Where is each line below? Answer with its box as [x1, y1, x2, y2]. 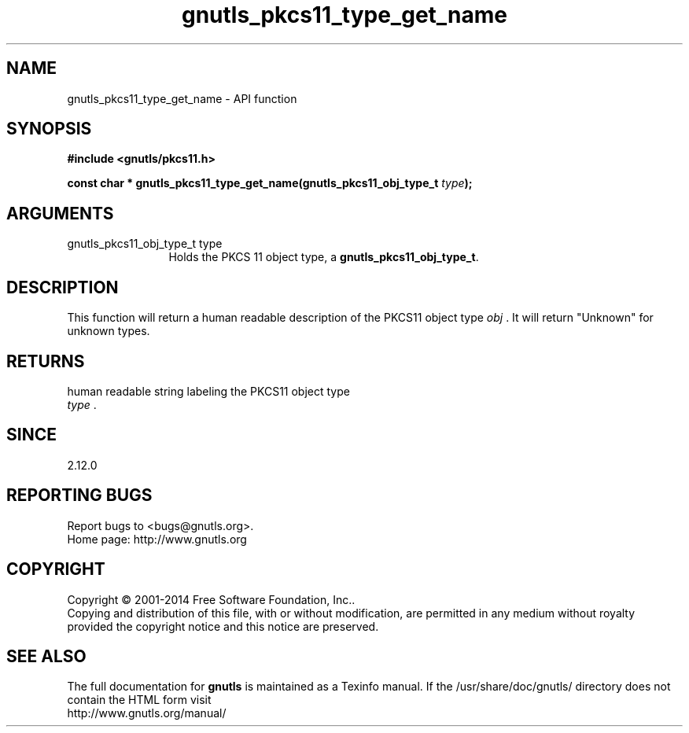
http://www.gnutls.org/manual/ [67, 706, 227, 720]
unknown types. [67, 324, 150, 338]
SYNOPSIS [6, 119, 92, 139]
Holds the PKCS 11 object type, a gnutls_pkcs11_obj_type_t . [168, 250, 479, 264]
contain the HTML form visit [67, 693, 212, 707]
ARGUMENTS [6, 203, 114, 223]
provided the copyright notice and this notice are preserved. [67, 619, 379, 633]
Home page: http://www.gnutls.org [67, 532, 247, 546]
